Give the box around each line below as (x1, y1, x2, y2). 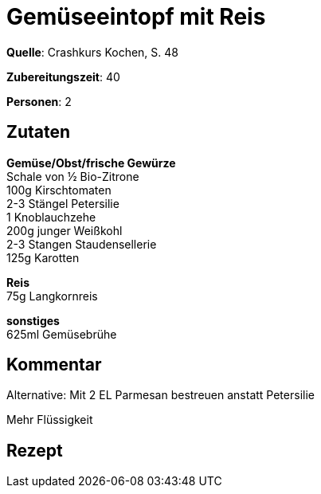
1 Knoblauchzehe (6, 210, 96, 224)
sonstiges (6, 313, 60, 327)
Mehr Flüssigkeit (6, 413, 93, 427)
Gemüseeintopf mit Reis (6, 3, 266, 30)
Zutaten (6, 122, 71, 143)
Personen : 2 (6, 94, 72, 108)
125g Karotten (6, 250, 80, 265)
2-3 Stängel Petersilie (6, 196, 119, 210)
